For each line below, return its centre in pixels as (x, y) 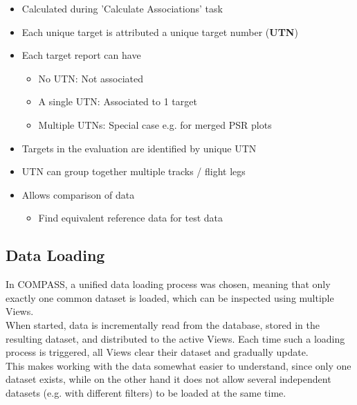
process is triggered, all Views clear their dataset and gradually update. (157, 352)
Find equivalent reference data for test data (130, 218)
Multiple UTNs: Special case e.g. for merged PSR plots (155, 124)
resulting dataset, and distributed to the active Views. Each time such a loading (175, 338)
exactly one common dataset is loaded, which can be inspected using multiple (170, 297)
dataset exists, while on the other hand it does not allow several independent (168, 379)
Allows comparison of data (78, 194)
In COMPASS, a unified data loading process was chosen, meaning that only (168, 284)
